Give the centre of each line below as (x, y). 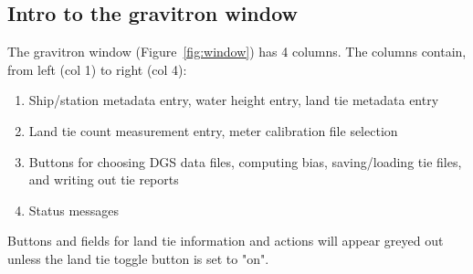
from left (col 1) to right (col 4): (97, 69)
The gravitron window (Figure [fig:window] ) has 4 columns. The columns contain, (237, 52)
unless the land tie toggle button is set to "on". (138, 258)
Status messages (74, 210)
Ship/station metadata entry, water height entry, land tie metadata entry (234, 100)
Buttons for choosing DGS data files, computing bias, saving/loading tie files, (245, 161)
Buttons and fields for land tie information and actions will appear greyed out (226, 241)
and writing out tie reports (104, 179)
